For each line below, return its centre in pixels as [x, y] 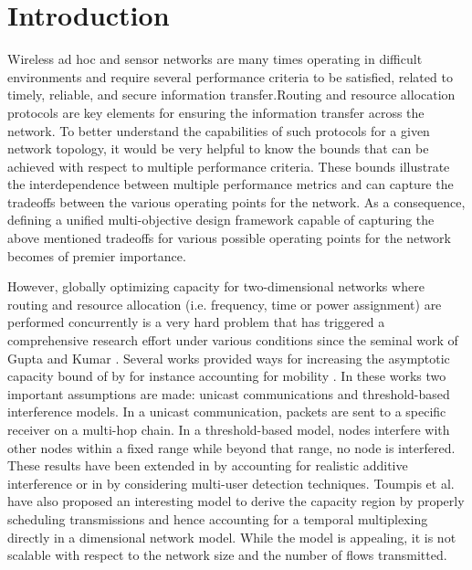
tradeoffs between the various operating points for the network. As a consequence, [236, 201]
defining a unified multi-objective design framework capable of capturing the [221, 220]
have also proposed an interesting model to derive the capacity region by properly [236, 501]
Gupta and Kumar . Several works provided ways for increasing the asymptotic [229, 358]
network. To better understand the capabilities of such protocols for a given [219, 130]
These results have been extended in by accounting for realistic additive [208, 465]
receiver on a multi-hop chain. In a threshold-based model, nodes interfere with [229, 429]
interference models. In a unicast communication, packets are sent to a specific [227, 412]
